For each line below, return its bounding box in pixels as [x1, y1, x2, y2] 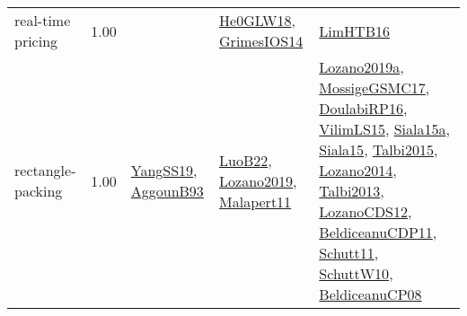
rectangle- [14, 160, 76, 180]
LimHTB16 [319, 20, 390, 41]
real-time [14, 10, 71, 31]
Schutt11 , [319, 242, 379, 263]
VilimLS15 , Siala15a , [319, 118, 450, 139]
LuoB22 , [219, 149, 272, 171]
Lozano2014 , [319, 160, 397, 180]
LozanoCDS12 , [319, 201, 412, 222]
